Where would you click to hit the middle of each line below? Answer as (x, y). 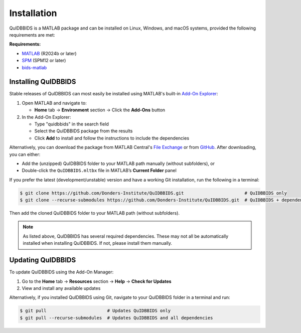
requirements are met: (32, 35)
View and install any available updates (61, 288)
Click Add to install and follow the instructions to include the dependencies (112, 138)
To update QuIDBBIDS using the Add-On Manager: (61, 272)
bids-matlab (34, 67)
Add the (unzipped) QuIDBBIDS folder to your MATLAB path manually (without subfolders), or (118, 163)
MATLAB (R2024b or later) (49, 53)
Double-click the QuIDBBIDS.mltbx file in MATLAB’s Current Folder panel (99, 171)
